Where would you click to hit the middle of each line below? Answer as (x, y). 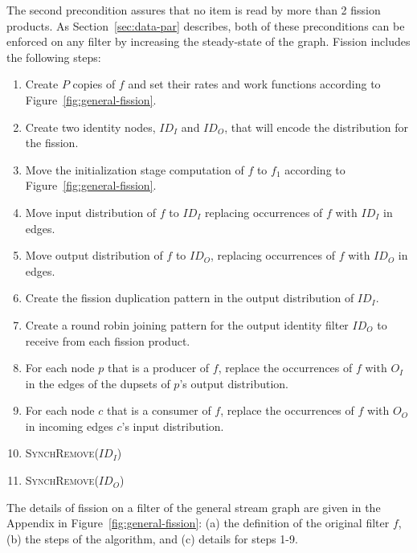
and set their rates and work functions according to (254, 84)
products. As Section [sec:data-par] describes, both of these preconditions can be (206, 25)
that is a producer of (158, 368)
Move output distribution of (94, 255)
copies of (94, 84)
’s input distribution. (173, 426)
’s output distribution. (234, 383)
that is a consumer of (159, 410)
